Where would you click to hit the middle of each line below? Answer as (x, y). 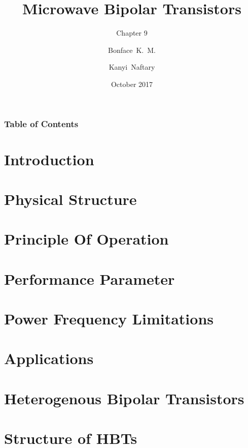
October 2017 (132, 84)
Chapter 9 (132, 33)
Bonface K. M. (132, 50)
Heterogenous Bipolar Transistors (124, 398)
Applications (49, 358)
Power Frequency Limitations (109, 319)
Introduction (49, 159)
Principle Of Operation (86, 239)
